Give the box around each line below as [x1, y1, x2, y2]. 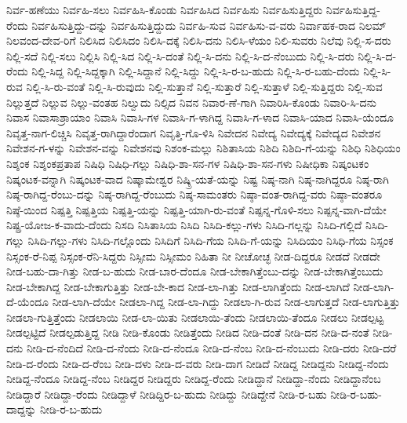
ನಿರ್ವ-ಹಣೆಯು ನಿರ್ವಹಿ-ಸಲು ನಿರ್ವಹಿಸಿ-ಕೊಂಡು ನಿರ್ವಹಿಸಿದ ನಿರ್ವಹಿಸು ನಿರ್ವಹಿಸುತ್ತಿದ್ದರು [6, 2, 323, 17]
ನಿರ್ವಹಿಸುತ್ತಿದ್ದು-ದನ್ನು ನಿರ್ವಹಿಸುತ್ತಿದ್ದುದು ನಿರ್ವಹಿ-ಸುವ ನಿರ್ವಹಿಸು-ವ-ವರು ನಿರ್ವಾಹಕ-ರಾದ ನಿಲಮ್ [31, 16, 387, 33]
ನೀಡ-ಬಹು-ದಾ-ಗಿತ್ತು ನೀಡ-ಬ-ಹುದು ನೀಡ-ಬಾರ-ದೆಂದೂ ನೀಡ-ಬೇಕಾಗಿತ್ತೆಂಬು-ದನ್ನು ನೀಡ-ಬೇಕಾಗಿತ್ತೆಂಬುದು [6, 263, 383, 279]
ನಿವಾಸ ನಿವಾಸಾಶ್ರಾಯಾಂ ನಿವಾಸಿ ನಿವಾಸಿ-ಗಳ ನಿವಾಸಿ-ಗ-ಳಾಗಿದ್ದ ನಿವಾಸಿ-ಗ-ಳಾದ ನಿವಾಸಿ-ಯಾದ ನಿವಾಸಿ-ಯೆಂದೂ [6, 109, 394, 126]
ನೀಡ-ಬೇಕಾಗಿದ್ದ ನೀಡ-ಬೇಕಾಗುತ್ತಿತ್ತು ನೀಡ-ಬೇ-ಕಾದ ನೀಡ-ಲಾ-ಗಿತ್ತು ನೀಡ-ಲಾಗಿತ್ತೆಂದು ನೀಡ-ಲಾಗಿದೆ [6, 278, 350, 294]
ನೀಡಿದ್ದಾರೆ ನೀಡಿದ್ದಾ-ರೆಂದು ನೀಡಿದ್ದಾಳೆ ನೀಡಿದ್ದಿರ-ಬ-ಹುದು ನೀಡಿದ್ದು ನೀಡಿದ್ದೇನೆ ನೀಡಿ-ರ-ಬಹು [6, 385, 327, 402]
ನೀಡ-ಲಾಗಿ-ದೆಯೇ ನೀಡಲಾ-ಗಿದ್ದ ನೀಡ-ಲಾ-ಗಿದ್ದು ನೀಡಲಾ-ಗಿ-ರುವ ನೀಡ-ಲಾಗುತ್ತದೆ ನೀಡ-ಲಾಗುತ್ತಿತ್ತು [52, 294, 401, 310]
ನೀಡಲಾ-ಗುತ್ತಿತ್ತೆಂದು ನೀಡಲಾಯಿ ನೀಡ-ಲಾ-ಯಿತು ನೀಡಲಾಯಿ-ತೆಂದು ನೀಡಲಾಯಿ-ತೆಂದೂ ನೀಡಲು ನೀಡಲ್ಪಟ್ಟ [6, 308, 384, 325]
